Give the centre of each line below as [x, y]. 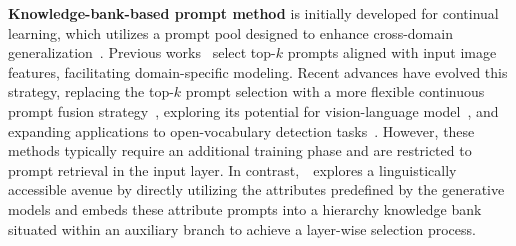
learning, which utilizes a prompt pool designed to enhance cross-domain [230, 32]
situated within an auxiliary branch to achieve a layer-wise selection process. [242, 228]
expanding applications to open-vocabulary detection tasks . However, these [241, 130]
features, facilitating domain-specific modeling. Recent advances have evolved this [258, 71]
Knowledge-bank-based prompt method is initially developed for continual [253, 13]
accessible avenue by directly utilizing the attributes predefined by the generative [256, 189]
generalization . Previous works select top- [142, 52]
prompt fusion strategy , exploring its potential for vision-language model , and [253, 110]
